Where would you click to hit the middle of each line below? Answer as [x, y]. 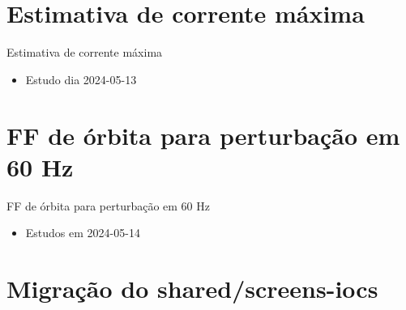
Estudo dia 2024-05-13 [81, 79]
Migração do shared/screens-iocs [192, 288]
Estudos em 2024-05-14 [83, 233]
